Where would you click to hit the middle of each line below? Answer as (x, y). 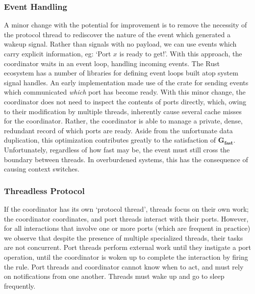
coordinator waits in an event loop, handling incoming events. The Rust (112, 63)
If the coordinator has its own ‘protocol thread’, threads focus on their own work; (127, 208)
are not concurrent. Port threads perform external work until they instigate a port (127, 247)
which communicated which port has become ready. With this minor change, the (125, 92)
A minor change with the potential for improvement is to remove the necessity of (126, 25)
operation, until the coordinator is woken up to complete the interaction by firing (126, 257)
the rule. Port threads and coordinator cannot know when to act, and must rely (124, 266)
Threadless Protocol (44, 190)
